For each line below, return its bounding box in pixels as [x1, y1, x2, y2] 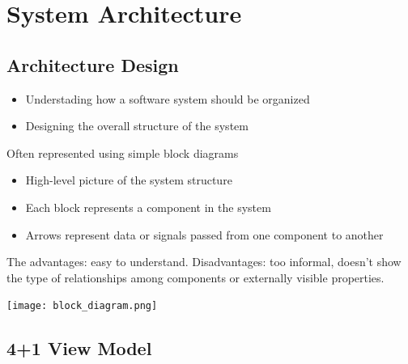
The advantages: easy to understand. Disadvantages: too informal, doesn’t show [6, 253, 402, 270]
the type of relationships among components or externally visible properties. [6, 269, 385, 286]
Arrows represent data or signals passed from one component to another [25, 226, 384, 243]
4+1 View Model [6, 336, 152, 361]
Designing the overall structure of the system [25, 117, 249, 134]
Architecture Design [6, 52, 179, 77]
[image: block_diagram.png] [6, 300, 158, 312]
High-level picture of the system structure [25, 171, 232, 188]
